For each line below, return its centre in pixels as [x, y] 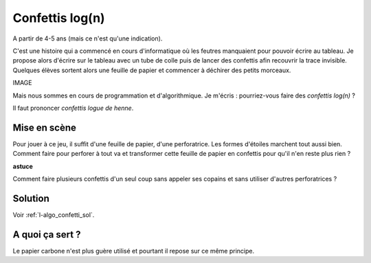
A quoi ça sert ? [47, 235]
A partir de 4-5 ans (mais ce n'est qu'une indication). [88, 38]
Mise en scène [45, 127]
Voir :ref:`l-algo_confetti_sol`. [54, 215]
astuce [23, 166]
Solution [31, 198]
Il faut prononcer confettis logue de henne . [73, 108]
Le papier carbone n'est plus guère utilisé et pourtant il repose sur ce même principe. [133, 251]
